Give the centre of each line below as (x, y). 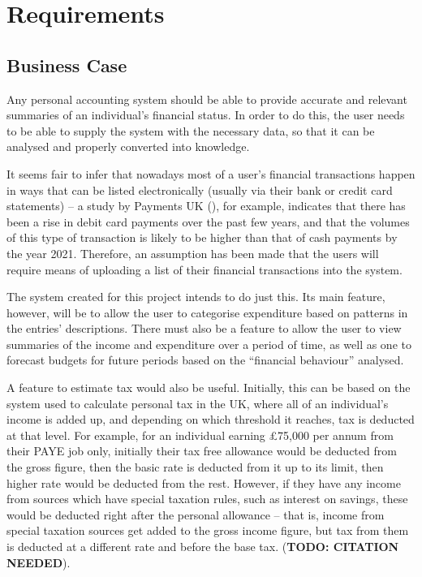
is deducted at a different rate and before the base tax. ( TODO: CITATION (203, 547)
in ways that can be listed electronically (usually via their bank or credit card (200, 189)
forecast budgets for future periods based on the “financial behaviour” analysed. (205, 360)
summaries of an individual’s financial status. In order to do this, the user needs (206, 115)
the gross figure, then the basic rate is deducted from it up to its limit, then (195, 467)
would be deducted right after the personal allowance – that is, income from (196, 514)
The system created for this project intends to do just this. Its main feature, (196, 297)
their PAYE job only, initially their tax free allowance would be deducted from (202, 451)
